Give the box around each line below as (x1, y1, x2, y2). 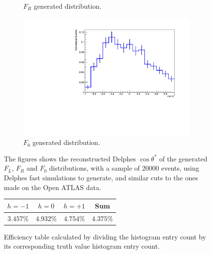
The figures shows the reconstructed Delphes (4, 153, 136, 163)
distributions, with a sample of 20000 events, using (49, 163, 199, 173)
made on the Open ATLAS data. (4, 182, 101, 192)
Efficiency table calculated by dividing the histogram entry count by (4, 231, 206, 241)
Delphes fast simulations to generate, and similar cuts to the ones (4, 173, 198, 183)
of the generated (159, 153, 208, 163)
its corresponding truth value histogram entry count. (4, 241, 160, 251)
